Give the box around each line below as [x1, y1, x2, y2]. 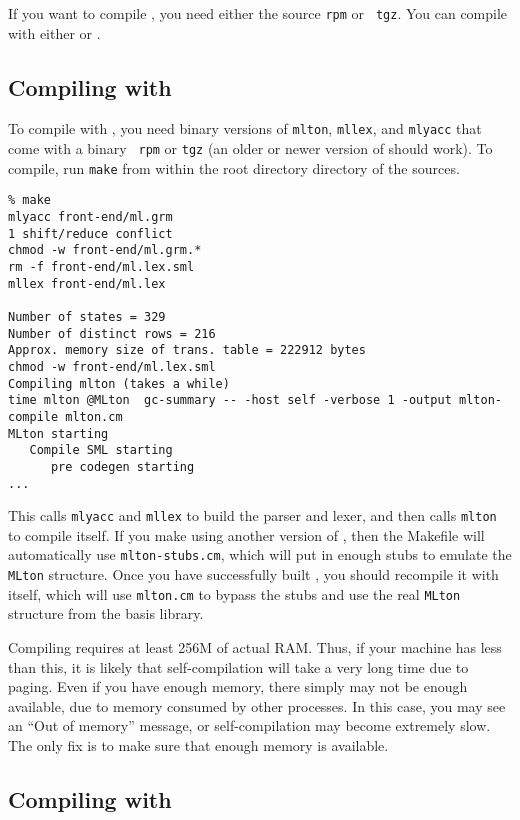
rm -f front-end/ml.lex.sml [8, 260, 195, 275]
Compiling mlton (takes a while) [8, 376, 230, 391]
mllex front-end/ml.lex [8, 276, 166, 291]
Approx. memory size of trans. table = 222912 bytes [8, 343, 366, 358]
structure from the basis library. [8, 603, 204, 624]
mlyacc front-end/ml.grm [8, 210, 173, 225]
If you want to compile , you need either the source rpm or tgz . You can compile [8, 3, 508, 23]
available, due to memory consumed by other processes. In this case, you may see [8, 695, 506, 716]
